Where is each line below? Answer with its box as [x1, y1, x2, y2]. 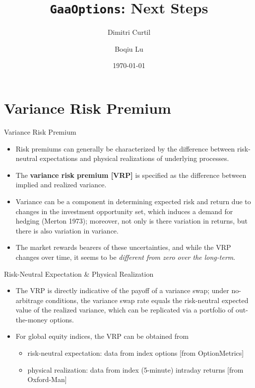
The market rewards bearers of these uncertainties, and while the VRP [15, 242, 231, 252]
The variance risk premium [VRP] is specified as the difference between [15, 169, 247, 180]
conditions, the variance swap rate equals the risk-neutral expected [45, 295, 249, 305]
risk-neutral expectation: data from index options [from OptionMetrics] [27, 348, 244, 358]
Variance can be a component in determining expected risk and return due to [15, 196, 251, 206]
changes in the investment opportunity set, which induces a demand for [15, 206, 233, 216]
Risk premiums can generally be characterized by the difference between [15, 143, 235, 154]
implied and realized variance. [15, 179, 107, 190]
